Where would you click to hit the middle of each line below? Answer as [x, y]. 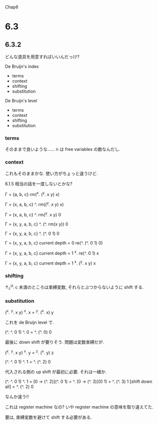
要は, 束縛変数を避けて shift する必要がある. [48, 417]
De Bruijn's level [21, 101]
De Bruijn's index [22, 66]
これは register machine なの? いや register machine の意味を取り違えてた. [79, 407]
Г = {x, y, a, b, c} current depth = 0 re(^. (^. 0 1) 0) [54, 243]
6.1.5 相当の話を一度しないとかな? [39, 183]
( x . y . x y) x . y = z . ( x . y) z [30, 352]
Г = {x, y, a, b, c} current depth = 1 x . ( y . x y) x [50, 263]
